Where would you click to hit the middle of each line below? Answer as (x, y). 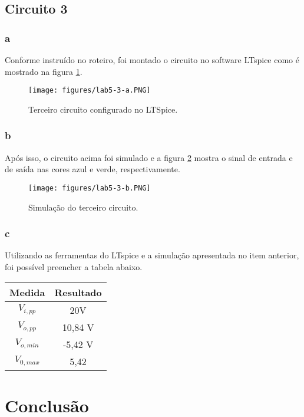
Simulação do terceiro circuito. (83, 207)
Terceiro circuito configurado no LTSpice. (103, 109)
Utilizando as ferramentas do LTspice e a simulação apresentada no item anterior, (152, 255)
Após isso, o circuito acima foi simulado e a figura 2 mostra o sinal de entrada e (149, 157)
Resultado (78, 292)
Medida (27, 292)
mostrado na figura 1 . (44, 71)
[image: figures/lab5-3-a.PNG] (90, 91)
